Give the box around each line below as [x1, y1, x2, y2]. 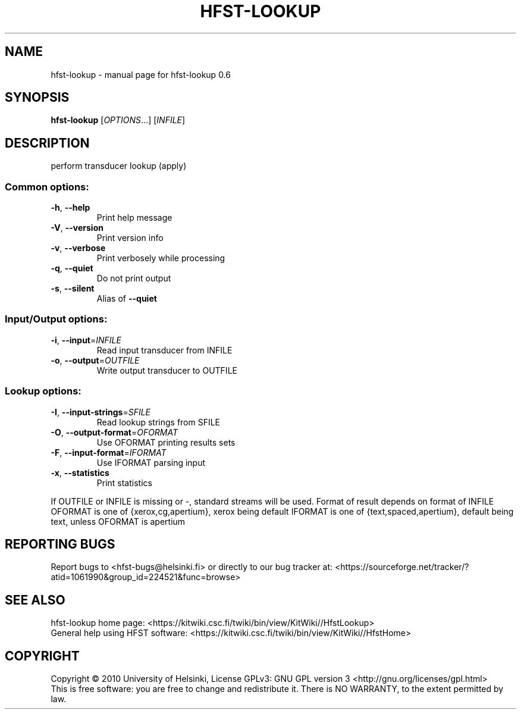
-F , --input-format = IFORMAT [51, 447, 167, 458]
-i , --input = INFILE [51, 334, 121, 345]
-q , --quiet [51, 263, 93, 274]
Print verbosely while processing [96, 253, 225, 264]
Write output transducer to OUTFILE [96, 365, 237, 375]
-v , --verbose [51, 243, 106, 253]
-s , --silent [51, 283, 95, 294]
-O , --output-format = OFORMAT [51, 427, 178, 437]
